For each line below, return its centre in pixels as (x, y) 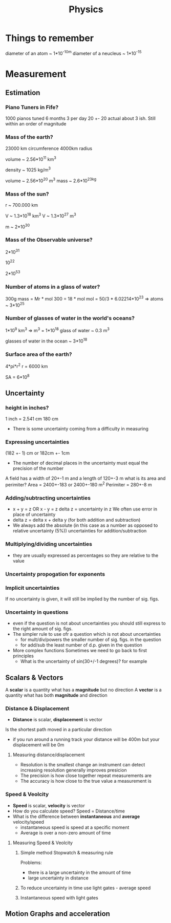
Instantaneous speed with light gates (59, 897)
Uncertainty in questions (37, 612)
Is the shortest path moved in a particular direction (59, 729)
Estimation (23, 93)
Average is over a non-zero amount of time (66, 832)
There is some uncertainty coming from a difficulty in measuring (80, 429)
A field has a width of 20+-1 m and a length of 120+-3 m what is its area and (85, 478)
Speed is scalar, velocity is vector (49, 805)
